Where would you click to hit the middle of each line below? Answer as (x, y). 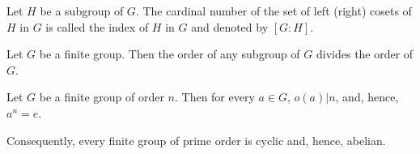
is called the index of (97, 26)
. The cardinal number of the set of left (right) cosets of (274, 11)
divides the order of (365, 54)
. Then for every (214, 97)
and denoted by (230, 26)
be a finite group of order (102, 97)
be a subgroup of (82, 11)
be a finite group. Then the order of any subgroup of (170, 54)
